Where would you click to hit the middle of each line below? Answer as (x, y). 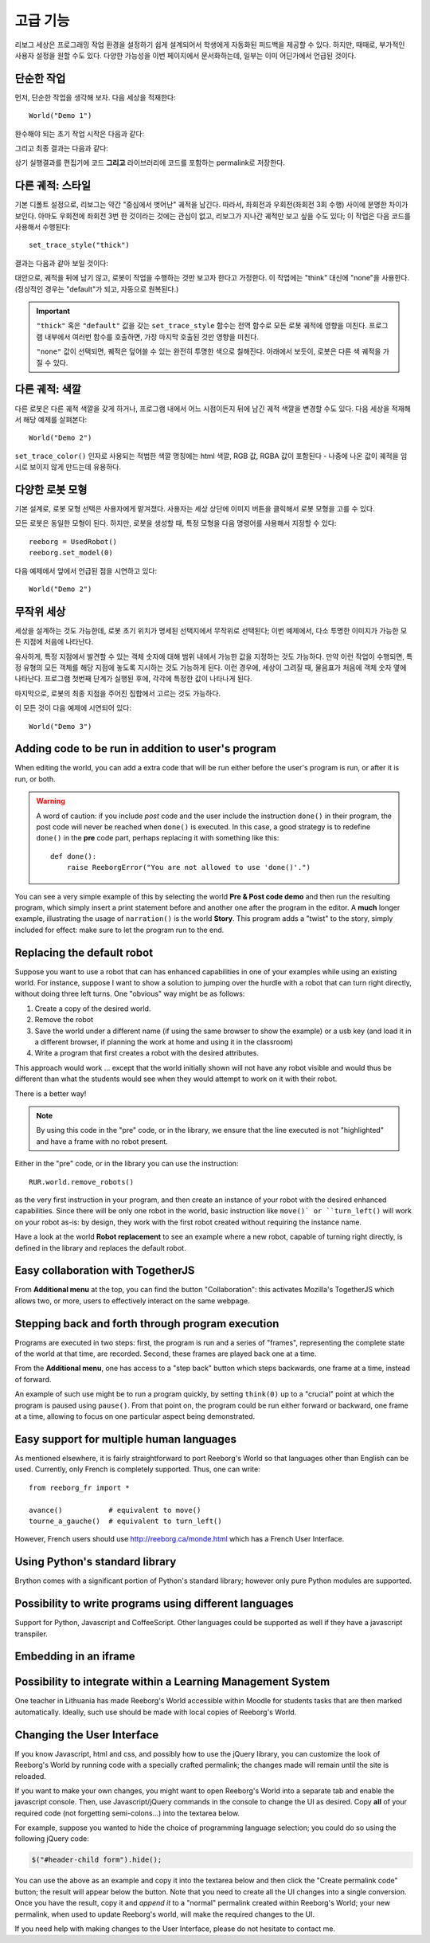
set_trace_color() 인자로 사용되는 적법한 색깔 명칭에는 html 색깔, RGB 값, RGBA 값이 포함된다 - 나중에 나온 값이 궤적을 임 (211, 456)
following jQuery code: (52, 1839)
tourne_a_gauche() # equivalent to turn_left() (125, 1521)
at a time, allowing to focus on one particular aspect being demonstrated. (135, 1416)
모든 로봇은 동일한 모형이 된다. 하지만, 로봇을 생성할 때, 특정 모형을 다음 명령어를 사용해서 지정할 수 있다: (176, 523)
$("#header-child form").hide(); (97, 1860)
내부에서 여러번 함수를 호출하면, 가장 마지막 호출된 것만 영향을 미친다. (151, 337)
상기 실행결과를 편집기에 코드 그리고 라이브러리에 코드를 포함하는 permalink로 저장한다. (150, 163)
